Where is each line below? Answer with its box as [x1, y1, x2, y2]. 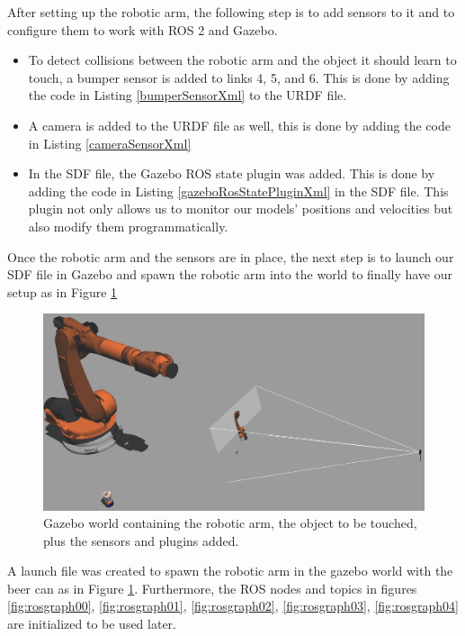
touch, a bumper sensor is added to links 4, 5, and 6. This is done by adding [28, 68, 450, 86]
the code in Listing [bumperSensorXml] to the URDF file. [28, 86, 347, 104]
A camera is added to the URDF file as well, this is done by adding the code [28, 115, 451, 134]
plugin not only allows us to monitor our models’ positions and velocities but [28, 199, 453, 218]
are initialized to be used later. [7, 614, 176, 633]
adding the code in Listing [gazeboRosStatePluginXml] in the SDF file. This [28, 181, 449, 200]
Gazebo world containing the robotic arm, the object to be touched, [43, 513, 417, 532]
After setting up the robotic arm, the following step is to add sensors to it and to [7, 3, 455, 21]
